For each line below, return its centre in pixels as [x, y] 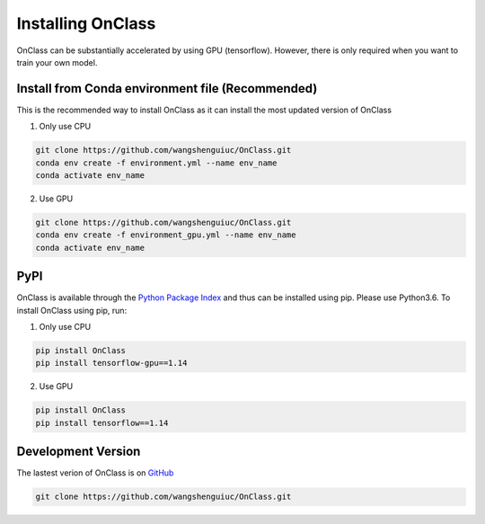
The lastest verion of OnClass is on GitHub [95, 473]
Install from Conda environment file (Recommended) [167, 89]
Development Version [79, 452]
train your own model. [57, 62]
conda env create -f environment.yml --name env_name [156, 163]
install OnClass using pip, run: [72, 310]
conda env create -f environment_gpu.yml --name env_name [166, 235]
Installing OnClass [86, 23]
